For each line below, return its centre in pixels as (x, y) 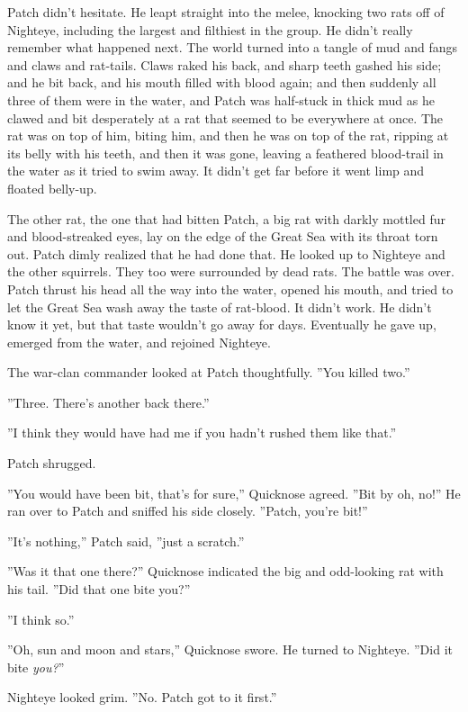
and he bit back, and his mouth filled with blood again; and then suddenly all (222, 82)
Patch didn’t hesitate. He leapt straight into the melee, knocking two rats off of (226, 12)
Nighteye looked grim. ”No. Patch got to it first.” (142, 697)
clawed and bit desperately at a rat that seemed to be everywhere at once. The (225, 117)
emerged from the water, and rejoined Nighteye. (139, 342)
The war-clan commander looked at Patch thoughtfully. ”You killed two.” (209, 372)
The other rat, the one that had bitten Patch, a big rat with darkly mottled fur (226, 218)
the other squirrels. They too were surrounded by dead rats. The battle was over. (231, 271)
